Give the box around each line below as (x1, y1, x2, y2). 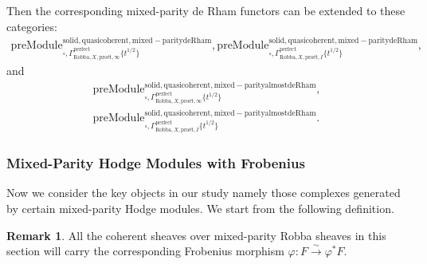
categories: (6, 18, 57, 34)
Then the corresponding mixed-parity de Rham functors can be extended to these (6, 2, 405, 18)
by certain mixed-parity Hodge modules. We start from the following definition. (6, 200, 394, 217)
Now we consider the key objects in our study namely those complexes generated (6, 184, 401, 201)
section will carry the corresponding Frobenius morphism (6, 242, 284, 259)
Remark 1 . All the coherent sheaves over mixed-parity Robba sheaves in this (6, 227, 386, 243)
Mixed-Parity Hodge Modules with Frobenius (6, 153, 305, 173)
